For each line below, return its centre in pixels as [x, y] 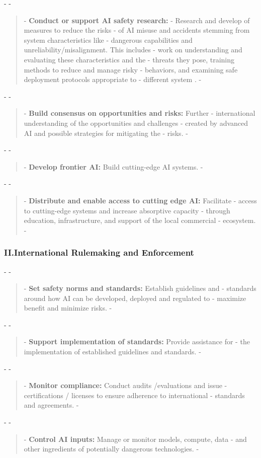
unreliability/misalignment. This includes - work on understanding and [133, 50]
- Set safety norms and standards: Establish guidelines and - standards [140, 288]
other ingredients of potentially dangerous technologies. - [111, 449]
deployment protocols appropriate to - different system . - [113, 79]
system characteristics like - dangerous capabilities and [108, 40]
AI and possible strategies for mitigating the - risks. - [106, 133]
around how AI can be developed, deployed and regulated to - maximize [135, 298]
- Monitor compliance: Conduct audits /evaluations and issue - [125, 385]
